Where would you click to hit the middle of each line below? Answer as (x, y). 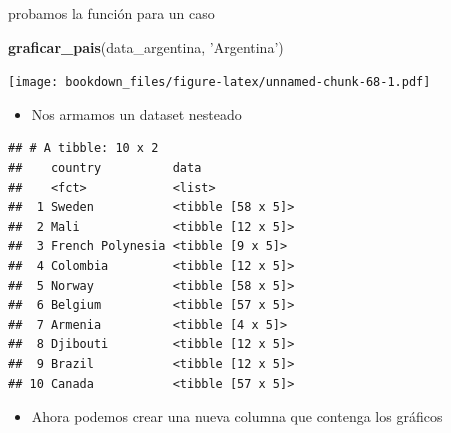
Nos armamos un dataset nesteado (136, 113)
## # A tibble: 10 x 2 (83, 148)
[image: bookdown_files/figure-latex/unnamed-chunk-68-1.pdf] (219, 82)
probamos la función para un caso (111, 13)
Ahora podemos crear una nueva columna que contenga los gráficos (237, 416)
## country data (105, 168)
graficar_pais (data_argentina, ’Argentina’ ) (146, 46)
